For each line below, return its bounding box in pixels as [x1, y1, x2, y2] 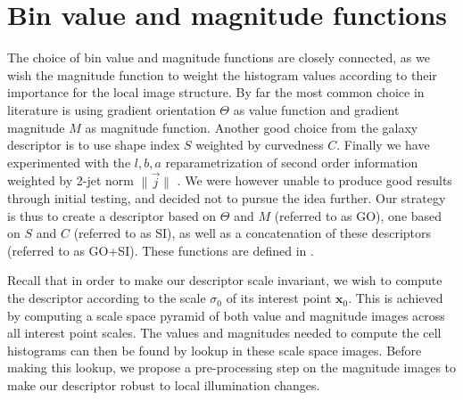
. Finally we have [336, 135, 430, 154]
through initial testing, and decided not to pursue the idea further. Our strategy [7, 189, 446, 208]
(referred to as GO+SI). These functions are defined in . [7, 241, 314, 259]
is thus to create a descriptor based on [7, 206, 217, 224]
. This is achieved [348, 289, 443, 307]
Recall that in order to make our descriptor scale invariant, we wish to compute [7, 271, 442, 290]
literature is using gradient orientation [7, 100, 216, 118]
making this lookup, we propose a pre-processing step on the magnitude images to [7, 358, 457, 377]
